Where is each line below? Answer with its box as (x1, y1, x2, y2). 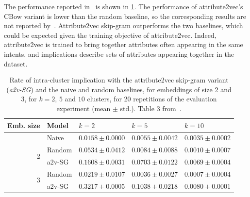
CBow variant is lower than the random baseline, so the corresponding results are (4, 11, 247, 21)
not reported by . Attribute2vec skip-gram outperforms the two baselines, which (4, 20, 243, 31)
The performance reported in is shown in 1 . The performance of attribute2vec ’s (4, 1, 243, 11)
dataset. (4, 58, 28, 68)
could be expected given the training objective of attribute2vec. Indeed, (4, 30, 217, 40)
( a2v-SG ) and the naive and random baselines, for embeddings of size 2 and (6, 84, 232, 94)
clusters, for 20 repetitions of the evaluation (87, 94, 217, 104)
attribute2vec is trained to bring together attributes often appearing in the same (4, 39, 243, 49)
